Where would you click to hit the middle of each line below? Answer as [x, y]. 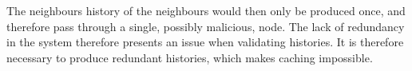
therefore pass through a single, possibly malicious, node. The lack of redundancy [206, 26]
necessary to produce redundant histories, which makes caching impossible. [190, 57]
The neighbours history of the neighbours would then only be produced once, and [206, 10]
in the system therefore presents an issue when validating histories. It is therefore [205, 42]
